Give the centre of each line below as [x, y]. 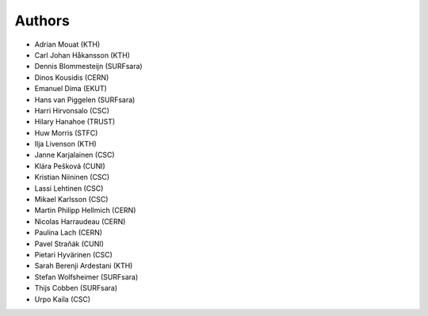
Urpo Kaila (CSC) [63, 299]
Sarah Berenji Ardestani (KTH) [84, 266]
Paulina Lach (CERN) [69, 233]
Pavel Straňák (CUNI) [69, 244]
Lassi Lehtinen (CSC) [69, 188]
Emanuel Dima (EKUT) [71, 89]
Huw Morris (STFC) [66, 133]
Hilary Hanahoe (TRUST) [75, 122]
